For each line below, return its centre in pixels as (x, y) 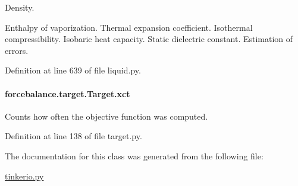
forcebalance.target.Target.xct (68, 93)
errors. (17, 50)
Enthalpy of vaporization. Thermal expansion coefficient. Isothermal (129, 27)
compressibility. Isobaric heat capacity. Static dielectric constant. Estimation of (149, 39)
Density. (20, 7)
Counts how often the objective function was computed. (106, 116)
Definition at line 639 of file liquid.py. (73, 70)
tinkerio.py (24, 176)
